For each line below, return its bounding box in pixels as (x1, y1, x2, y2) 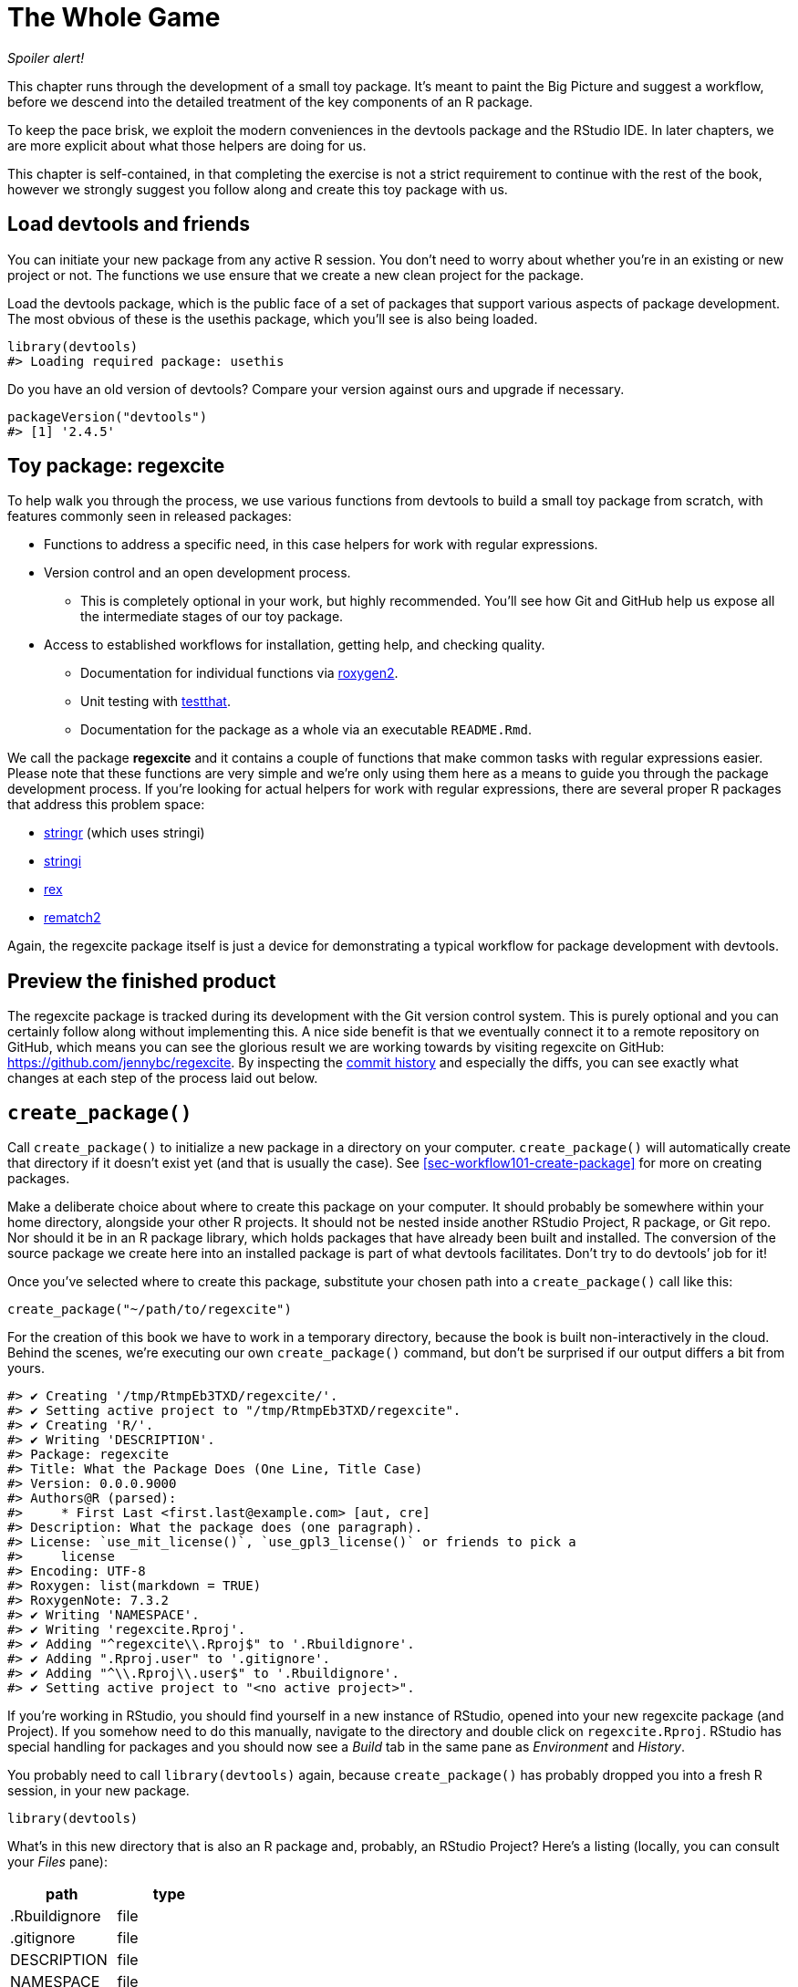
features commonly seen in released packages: (7, 508, 292, 525)
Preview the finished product (7, 969, 276, 993)
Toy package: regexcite (7, 454, 225, 478)
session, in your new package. (7, 1783, 190, 1799)
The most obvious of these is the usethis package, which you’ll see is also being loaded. (7, 310, 538, 327)
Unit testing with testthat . (80, 693, 231, 710)
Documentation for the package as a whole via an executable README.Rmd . (80, 722, 532, 738)
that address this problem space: (7, 796, 205, 813)
